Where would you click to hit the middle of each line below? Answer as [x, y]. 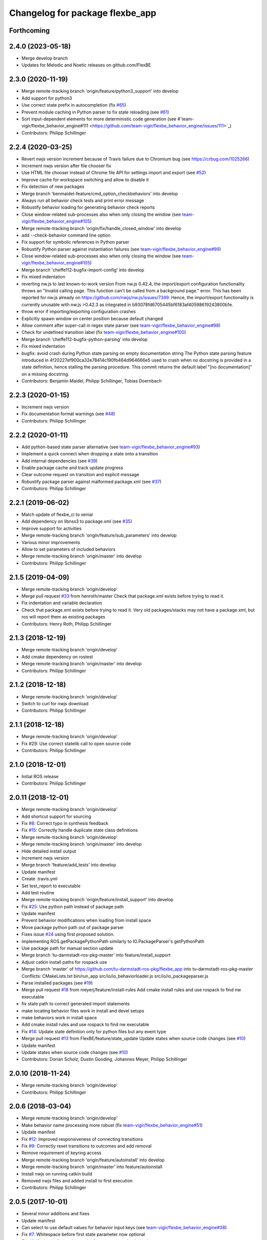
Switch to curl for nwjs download [55, 703]
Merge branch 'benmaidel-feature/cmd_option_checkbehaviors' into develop [100, 193]
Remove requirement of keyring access [61, 1153]
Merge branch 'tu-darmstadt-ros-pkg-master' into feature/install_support [96, 955]
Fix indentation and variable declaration [62, 603]
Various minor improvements [51, 542]
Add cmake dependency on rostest [57, 657]
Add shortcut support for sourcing [56, 816]
